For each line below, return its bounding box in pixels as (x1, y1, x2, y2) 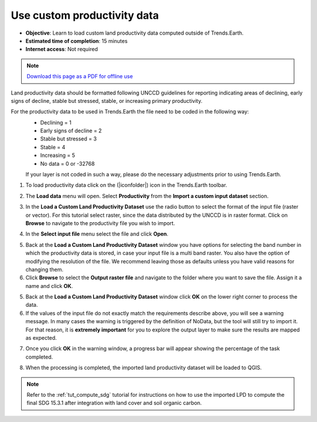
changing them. (25, 266, 64, 273)
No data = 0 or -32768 (40, 160, 95, 167)
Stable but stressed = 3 (40, 135, 97, 142)
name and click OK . (25, 282, 73, 289)
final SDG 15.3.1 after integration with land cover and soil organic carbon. (26, 400, 202, 407)
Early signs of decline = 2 (40, 127, 102, 135)
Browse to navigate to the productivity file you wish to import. (25, 219, 176, 226)
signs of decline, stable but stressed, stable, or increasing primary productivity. (11, 97, 203, 104)
